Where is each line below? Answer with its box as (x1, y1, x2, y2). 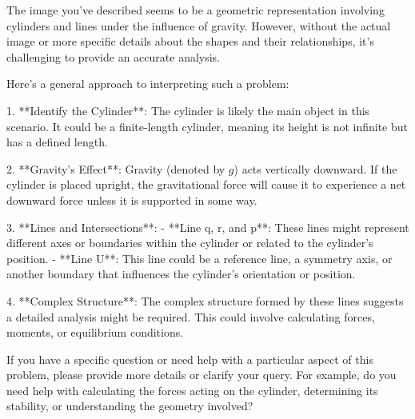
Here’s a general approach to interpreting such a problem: (6, 75, 289, 92)
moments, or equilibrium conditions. (6, 324, 184, 341)
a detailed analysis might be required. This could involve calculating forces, (6, 308, 375, 325)
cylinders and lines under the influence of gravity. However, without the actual (6, 17, 391, 34)
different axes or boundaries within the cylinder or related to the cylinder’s (6, 234, 373, 251)
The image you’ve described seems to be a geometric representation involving (6, 2, 385, 18)
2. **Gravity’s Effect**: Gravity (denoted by (6, 160, 225, 177)
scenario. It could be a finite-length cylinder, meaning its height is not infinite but (6, 118, 409, 134)
